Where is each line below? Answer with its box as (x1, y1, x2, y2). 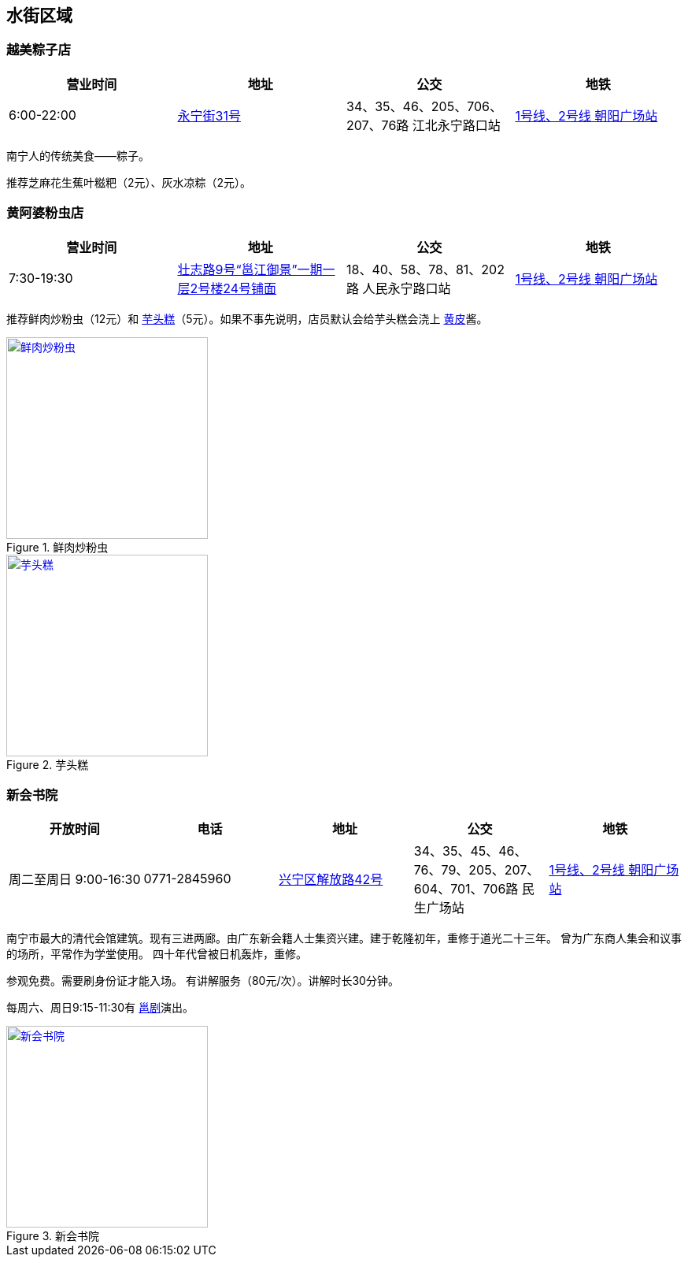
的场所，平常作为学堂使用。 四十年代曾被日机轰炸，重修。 (6, 947, 307, 961)
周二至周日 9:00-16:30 (9, 871, 141, 888)
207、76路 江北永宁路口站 (346, 117, 501, 133)
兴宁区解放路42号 (279, 871, 383, 888)
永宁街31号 (177, 107, 241, 124)
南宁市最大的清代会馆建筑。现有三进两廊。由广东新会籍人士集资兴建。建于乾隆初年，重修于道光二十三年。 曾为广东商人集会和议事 (6, 931, 682, 945)
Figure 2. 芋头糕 (6, 757, 89, 771)
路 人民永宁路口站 (346, 280, 451, 296)
